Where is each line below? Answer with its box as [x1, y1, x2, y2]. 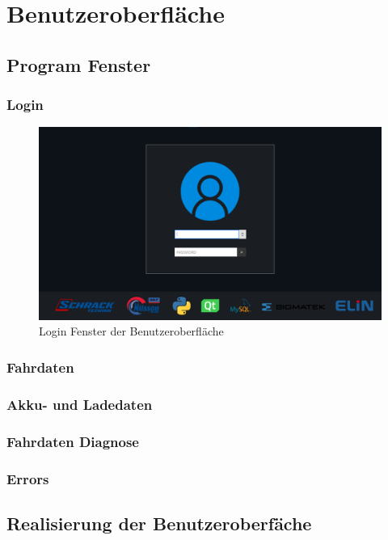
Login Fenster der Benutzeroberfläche [39, 323, 224, 340]
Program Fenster [6, 52, 151, 77]
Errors [6, 468, 49, 488]
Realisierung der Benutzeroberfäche [6, 510, 312, 535]
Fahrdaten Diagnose [6, 431, 139, 451]
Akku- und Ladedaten [6, 394, 153, 414]
